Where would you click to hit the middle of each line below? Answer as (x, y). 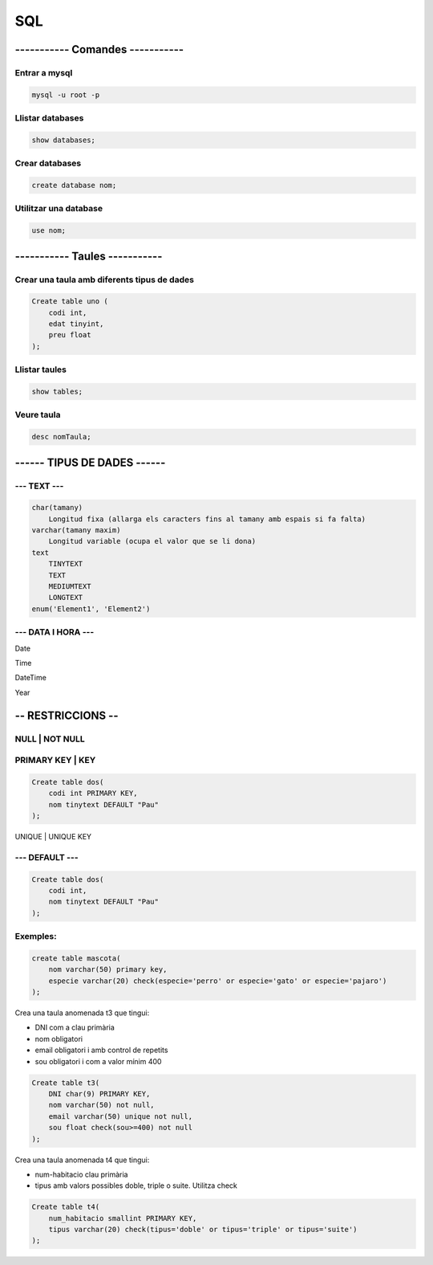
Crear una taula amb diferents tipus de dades (104, 280)
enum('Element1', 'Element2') (91, 609)
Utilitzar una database (59, 209)
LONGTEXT (66, 598)
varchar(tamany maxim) (76, 530)
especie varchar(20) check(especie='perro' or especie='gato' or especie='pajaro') (218, 981)
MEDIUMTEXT (70, 587)
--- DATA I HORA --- (55, 632)
